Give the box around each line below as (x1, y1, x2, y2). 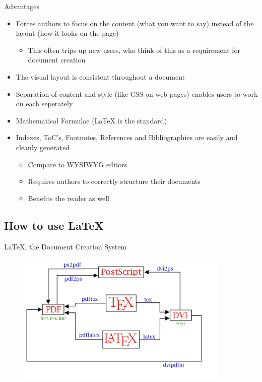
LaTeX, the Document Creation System (4, 241, 127, 251)
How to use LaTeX (4, 217, 104, 233)
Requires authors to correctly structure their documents (28, 176, 201, 186)
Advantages (4, 1, 40, 11)
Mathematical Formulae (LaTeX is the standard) (16, 115, 167, 125)
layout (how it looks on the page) (16, 28, 119, 38)
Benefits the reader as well (28, 193, 109, 203)
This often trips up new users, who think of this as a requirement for (28, 44, 241, 55)
